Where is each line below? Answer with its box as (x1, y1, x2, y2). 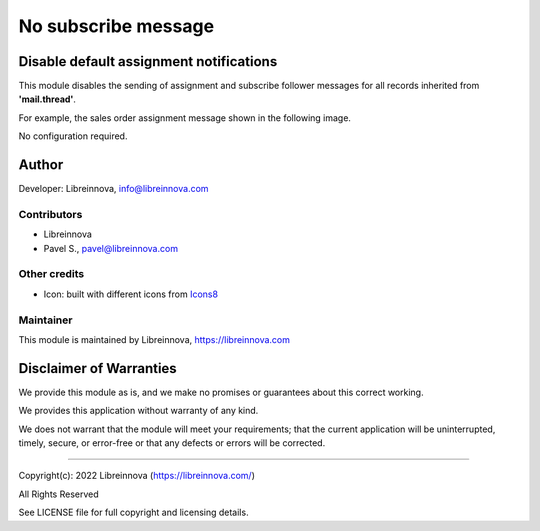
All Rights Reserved (18, 488, 99, 500)
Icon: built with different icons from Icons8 (43, 288, 219, 300)
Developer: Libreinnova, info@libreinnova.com (18, 183, 209, 195)
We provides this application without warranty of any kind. (18, 405, 259, 417)
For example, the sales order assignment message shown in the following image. (18, 111, 352, 124)
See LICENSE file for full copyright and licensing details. (18, 506, 249, 519)
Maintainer (18, 313, 73, 327)
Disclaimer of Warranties (18, 360, 177, 377)
